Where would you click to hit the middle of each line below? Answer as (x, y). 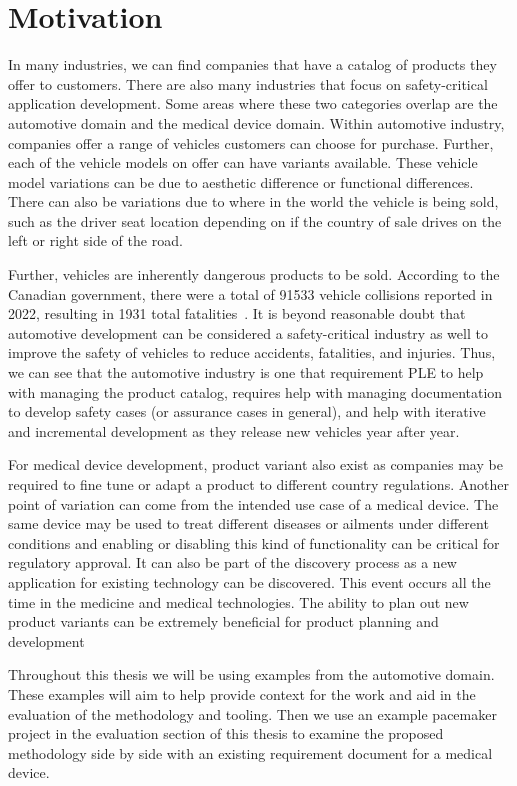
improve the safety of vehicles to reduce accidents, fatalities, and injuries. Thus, (252, 352)
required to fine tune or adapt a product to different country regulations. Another (258, 484)
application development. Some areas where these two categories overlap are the (253, 103)
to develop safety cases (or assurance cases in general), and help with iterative (247, 411)
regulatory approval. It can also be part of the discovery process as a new (232, 562)
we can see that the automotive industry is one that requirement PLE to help (246, 372)
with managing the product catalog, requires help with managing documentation (255, 391)
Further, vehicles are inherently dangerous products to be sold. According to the (254, 274)
